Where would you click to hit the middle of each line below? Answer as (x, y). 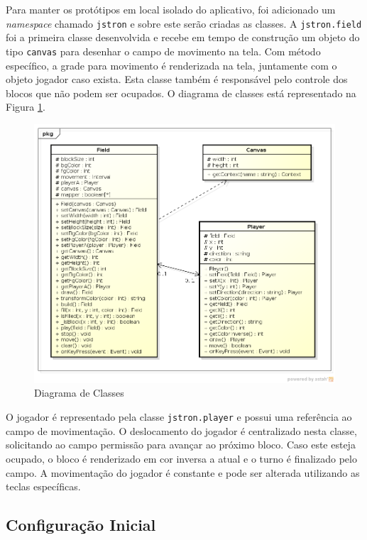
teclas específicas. (43, 486)
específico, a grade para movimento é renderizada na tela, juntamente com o (171, 65)
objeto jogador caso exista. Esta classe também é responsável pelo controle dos (177, 79)
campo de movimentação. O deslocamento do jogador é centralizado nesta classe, (181, 430)
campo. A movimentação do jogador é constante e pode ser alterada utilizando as (183, 472)
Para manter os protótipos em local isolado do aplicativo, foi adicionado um (171, 9)
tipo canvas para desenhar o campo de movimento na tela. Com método (163, 51)
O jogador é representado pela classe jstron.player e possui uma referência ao (179, 417)
